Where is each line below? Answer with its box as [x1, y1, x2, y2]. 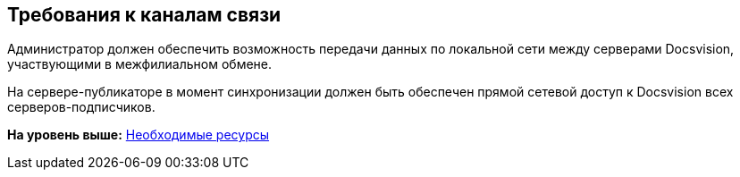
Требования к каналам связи [7, 4, 282, 26]
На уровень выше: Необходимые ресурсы [7, 127, 270, 143]
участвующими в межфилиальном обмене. [7, 56, 273, 72]
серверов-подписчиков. [7, 99, 156, 115]
